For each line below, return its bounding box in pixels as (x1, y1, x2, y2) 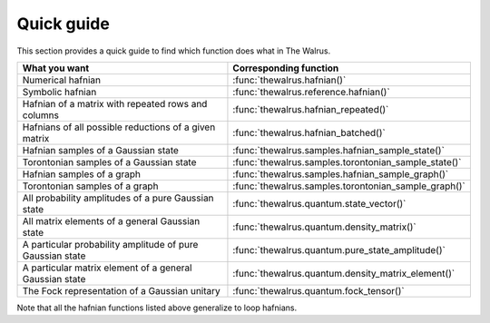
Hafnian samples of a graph (22, 168, 141, 181)
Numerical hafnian (22, 73, 102, 86)
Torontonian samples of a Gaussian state (22, 155, 197, 168)
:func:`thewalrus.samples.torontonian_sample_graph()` (232, 180, 466, 192)
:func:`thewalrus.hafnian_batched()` (232, 126, 386, 139)
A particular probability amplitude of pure (22, 238, 199, 250)
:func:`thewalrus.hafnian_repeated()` (232, 103, 389, 115)
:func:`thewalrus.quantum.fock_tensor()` (232, 284, 405, 297)
